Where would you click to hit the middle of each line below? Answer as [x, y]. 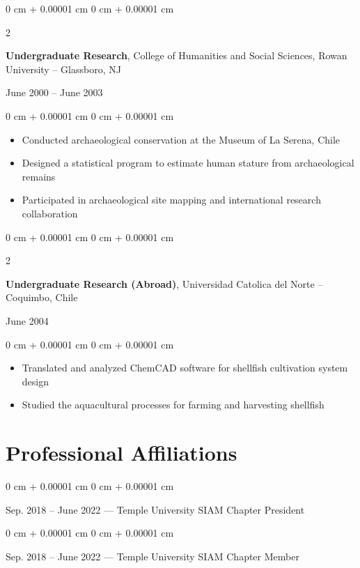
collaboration [50, 213]
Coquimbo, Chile [42, 297]
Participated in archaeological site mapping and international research [171, 200]
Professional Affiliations [122, 453]
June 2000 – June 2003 [54, 92]
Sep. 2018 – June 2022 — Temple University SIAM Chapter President [155, 509]
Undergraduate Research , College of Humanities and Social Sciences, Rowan [177, 55]
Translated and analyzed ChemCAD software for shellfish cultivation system [185, 368]
